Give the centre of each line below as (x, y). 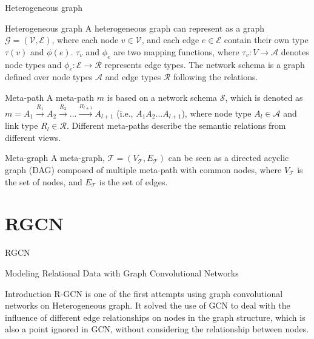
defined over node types (49, 77)
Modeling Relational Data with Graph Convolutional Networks (122, 272)
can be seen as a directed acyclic (229, 158)
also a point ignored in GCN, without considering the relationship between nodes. (157, 329)
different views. (33, 137)
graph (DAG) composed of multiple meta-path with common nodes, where (143, 169)
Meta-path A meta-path (50, 97)
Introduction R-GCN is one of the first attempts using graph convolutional (144, 293)
